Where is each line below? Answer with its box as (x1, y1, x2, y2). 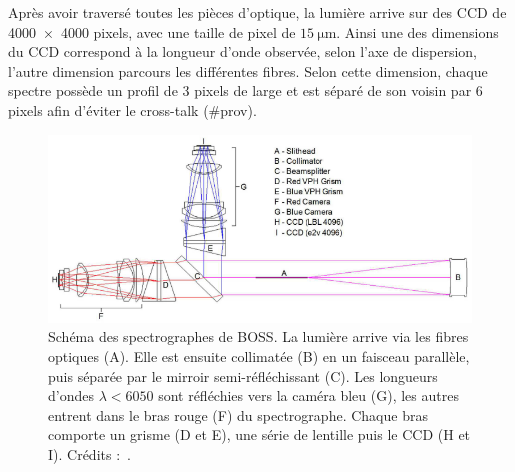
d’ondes (48, 385, 94, 406)
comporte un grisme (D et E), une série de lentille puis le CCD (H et (48, 424, 471, 445)
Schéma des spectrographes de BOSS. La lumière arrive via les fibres (48, 326, 469, 347)
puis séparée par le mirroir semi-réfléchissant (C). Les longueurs (48, 365, 438, 386)
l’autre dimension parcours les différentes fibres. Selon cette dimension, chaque (8, 60, 488, 81)
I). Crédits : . (48, 443, 131, 464)
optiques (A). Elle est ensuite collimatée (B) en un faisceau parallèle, (48, 346, 470, 366)
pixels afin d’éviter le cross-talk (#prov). (8, 99, 257, 120)
